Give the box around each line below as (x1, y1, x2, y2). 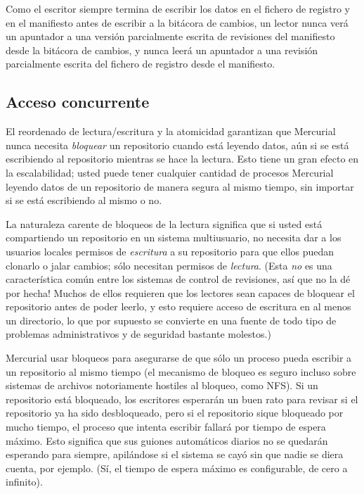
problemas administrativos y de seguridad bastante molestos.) (6, 327, 271, 341)
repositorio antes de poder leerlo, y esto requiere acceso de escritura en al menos (6, 299, 351, 314)
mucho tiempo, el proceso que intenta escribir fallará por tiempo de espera (6, 419, 326, 434)
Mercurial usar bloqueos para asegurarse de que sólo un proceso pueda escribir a (6, 350, 352, 365)
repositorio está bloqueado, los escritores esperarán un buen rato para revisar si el (6, 391, 358, 406)
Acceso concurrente (6, 91, 150, 113)
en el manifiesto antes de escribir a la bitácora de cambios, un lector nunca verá (6, 15, 349, 30)
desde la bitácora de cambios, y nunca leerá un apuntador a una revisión (6, 42, 318, 57)
